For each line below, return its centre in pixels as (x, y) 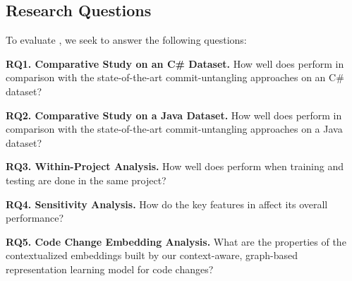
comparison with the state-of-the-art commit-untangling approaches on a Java (174, 129)
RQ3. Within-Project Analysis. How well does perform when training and (175, 166)
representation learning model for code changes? (110, 269)
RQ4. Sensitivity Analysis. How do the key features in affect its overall (167, 204)
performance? (35, 218)
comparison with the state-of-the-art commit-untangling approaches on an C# (175, 77)
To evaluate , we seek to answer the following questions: (126, 40)
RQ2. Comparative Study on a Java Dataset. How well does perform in (174, 115)
